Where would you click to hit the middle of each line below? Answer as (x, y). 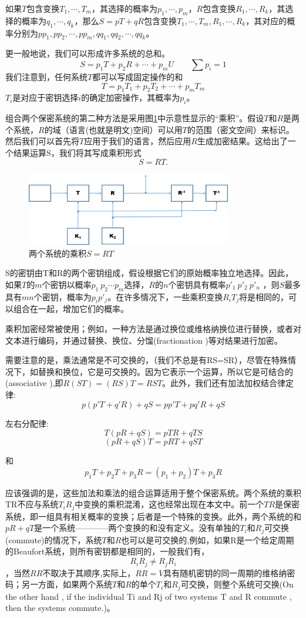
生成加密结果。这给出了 (242, 141)
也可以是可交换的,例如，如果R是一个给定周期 (208, 539)
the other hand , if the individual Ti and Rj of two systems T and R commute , (149, 596)
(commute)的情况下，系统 (54, 539)
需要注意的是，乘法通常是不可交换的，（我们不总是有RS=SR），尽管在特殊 (147, 360)
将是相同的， (263, 296)
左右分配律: (27, 423)
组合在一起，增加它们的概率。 (71, 309)
